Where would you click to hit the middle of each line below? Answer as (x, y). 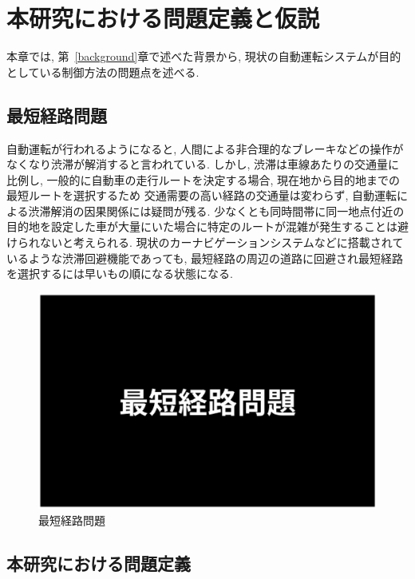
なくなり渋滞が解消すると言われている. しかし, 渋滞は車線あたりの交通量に (203, 164)
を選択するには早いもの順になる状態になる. (120, 274)
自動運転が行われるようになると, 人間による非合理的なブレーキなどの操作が (205, 148)
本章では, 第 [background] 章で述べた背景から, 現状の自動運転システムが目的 (204, 56)
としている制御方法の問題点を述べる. (103, 71)
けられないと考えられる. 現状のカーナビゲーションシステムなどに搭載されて (205, 242)
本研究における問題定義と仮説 (163, 18)
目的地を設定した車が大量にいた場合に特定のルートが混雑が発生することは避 (207, 226)
